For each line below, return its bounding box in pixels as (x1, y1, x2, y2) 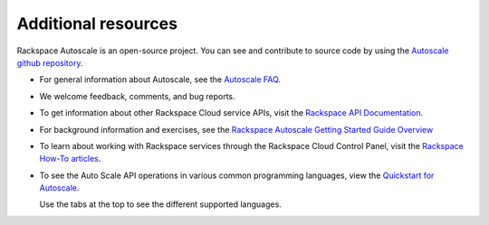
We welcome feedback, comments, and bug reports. (39, 90, 235, 101)
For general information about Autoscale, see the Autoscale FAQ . (39, 74, 281, 85)
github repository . (16, 57, 83, 68)
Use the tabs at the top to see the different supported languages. (39, 199, 283, 210)
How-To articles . (39, 154, 101, 164)
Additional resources (16, 14, 178, 33)
